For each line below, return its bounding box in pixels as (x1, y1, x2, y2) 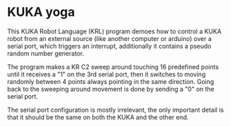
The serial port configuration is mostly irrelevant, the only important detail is (7, 105, 224, 114)
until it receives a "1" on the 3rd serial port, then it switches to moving (7, 70, 206, 78)
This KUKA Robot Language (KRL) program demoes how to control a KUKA (7, 27, 222, 35)
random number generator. (7, 49, 85, 58)
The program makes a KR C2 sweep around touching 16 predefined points (7, 62, 219, 71)
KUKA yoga (7, 4, 75, 20)
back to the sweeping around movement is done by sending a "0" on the (7, 85, 215, 93)
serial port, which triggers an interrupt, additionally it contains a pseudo (7, 42, 212, 50)
